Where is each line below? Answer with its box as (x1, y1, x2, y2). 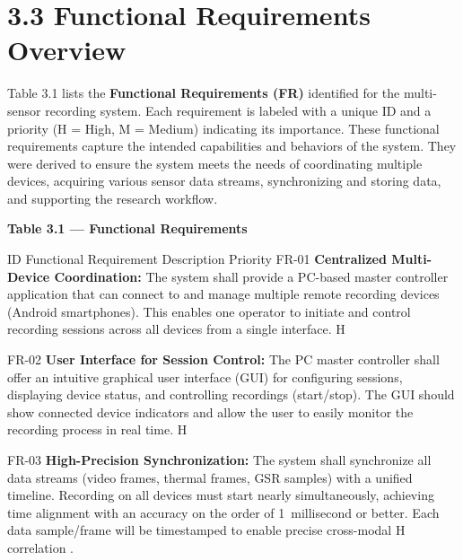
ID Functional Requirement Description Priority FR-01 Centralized (7, 249, 387, 268)
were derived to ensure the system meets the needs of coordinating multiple (7, 153, 423, 172)
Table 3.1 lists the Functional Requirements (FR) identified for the (7, 83, 400, 102)
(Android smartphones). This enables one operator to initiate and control (7, 302, 411, 320)
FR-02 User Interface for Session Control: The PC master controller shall (7, 350, 440, 369)
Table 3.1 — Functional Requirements (7, 219, 248, 238)
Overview (7, 31, 127, 68)
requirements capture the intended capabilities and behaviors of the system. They (7, 136, 457, 155)
